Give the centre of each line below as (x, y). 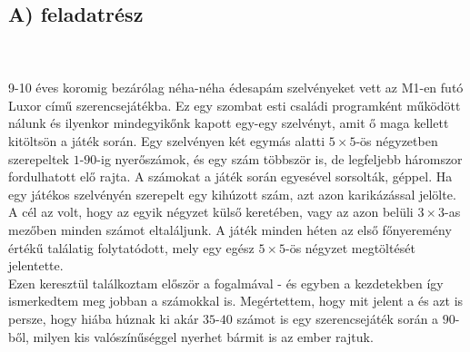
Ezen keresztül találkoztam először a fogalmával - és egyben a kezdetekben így (226, 283)
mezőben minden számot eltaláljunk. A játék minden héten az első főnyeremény (230, 229)
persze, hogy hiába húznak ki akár (104, 318)
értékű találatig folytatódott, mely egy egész (131, 247)
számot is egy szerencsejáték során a (338, 318)
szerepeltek (39, 158)
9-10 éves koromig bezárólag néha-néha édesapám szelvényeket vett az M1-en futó (236, 88)
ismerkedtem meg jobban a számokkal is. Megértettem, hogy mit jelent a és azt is (236, 301)
